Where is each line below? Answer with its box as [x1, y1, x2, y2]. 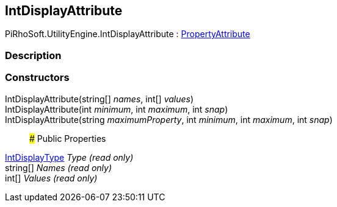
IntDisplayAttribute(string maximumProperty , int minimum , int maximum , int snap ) [5, 114, 333, 125]
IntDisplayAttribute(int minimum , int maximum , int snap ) [5, 103, 228, 114]
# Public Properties [29, 133, 106, 144]
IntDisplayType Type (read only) [5, 152, 134, 163]
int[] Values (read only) [5, 172, 98, 183]
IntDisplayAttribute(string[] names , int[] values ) [5, 93, 194, 104]
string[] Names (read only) [5, 162, 112, 173]
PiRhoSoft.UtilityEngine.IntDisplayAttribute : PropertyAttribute [5, 29, 250, 40]
